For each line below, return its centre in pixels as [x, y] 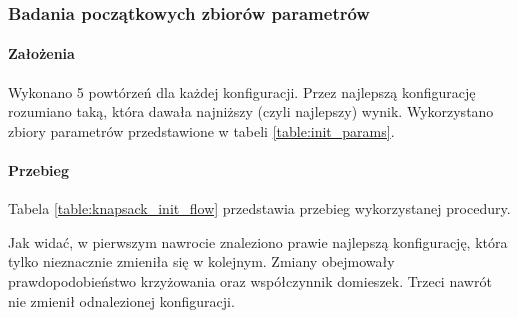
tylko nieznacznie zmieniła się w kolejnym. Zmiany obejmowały [201, 261]
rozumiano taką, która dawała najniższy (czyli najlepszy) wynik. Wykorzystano [251, 111]
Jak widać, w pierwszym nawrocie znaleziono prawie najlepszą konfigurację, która [258, 241]
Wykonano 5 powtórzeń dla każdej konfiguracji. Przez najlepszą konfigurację [242, 91]
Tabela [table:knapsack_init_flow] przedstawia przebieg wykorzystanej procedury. [259, 208]
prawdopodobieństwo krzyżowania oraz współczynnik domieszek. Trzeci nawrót [250, 281]
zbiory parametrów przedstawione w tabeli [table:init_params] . [201, 130]
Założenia [41, 53]
